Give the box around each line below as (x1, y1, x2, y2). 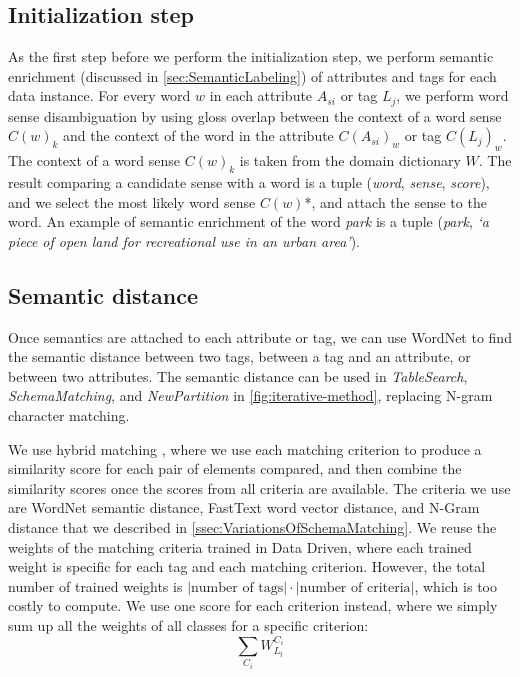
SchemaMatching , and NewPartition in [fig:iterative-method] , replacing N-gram (8, 385, 493, 406)
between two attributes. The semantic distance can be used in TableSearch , (8, 365, 468, 386)
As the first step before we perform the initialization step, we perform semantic (8, 46, 494, 67)
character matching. (8, 404, 130, 425)
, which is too (414, 575, 497, 596)
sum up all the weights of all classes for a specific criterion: (8, 614, 369, 635)
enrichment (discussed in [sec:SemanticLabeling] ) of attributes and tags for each (8, 65, 497, 86)
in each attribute (209, 85, 313, 106)
